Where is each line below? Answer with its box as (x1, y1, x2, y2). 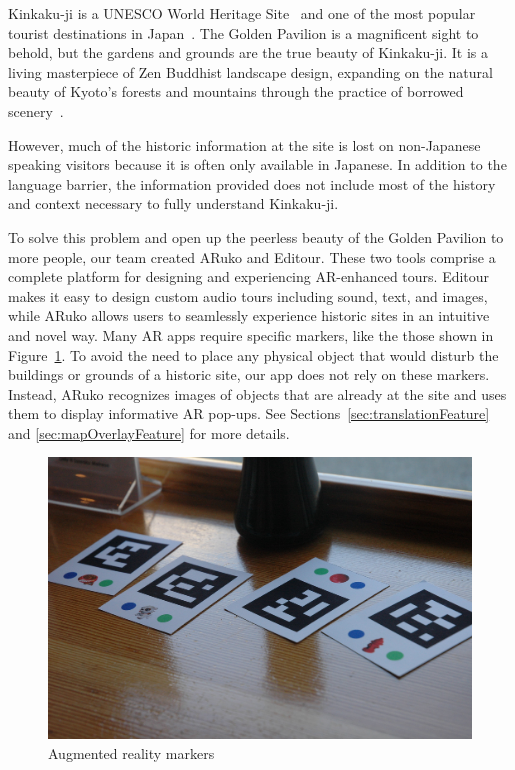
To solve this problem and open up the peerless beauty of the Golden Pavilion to (8, 226, 504, 247)
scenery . (8, 100, 64, 121)
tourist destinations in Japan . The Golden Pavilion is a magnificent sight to (8, 22, 479, 43)
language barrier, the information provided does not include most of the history (8, 173, 496, 194)
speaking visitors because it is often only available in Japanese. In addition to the (8, 154, 507, 175)
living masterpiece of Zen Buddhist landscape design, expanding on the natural (8, 61, 493, 82)
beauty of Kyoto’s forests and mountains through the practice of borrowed (8, 81, 464, 102)
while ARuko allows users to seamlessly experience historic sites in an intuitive (8, 305, 490, 326)
